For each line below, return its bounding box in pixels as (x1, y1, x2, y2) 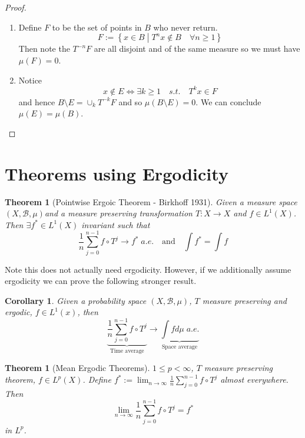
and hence (18, 95, 55, 108)
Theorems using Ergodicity (5, 161, 228, 185)
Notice (18, 73, 42, 86)
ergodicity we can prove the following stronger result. (5, 275, 197, 287)
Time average (110, 347, 144, 354)
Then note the (18, 42, 70, 55)
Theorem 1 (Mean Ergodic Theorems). (5, 362, 150, 374)
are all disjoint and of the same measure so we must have (94, 42, 300, 55)
